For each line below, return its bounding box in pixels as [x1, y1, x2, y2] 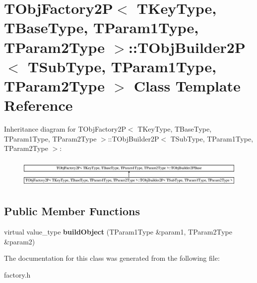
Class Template [133, 75, 241, 95]
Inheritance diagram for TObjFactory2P [4, 124, 126, 134]
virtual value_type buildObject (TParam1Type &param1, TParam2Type [4, 227, 232, 237]
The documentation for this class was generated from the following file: [4, 253, 220, 263]
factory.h [4, 269, 31, 280]
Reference [4, 95, 73, 115]
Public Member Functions [4, 203, 140, 219]
